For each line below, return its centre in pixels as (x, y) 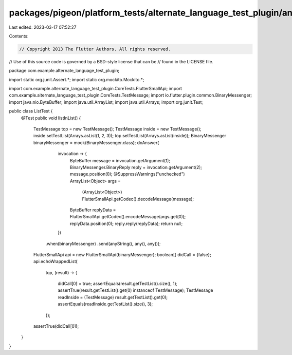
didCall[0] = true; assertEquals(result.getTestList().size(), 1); (118, 284)
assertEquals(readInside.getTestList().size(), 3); (105, 304)
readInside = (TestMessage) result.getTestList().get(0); (113, 297)
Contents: (19, 36)
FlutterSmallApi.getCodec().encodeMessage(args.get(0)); (128, 217)
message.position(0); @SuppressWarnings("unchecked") (127, 174)
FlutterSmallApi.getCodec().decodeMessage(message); (138, 199)
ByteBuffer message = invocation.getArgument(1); (120, 160)
